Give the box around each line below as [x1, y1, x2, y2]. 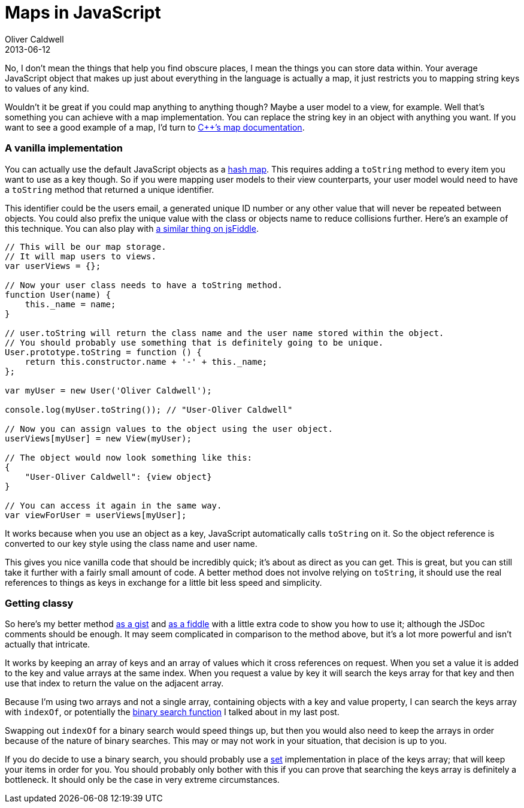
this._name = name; [25, 299, 116, 309]
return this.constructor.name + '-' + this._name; [25, 356, 268, 367]
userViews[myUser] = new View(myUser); [5, 433, 192, 443]
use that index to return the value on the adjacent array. [5, 678, 224, 689]
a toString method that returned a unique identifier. [5, 184, 214, 195]
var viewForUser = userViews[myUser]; [5, 510, 187, 520]
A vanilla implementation [5, 142, 123, 155]
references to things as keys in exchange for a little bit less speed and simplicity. [5, 577, 322, 588]
